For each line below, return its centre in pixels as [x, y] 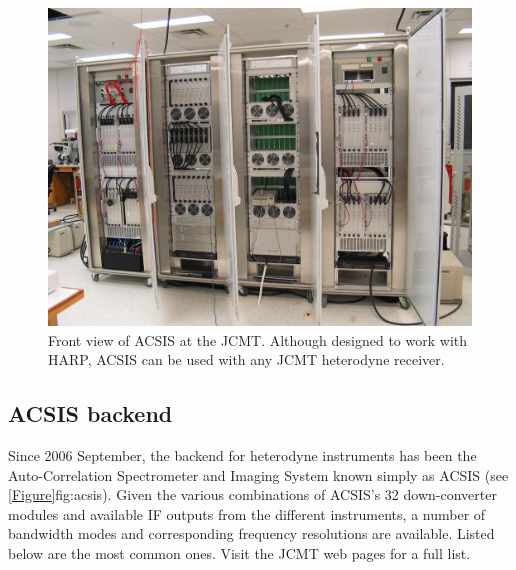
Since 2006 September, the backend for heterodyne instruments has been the [242, 454]
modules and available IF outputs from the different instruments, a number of [247, 513]
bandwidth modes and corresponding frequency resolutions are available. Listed [251, 533]
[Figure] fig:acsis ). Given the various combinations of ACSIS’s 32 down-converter [252, 494]
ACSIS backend [90, 413]
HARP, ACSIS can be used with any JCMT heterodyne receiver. [246, 359]
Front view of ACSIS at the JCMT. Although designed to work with [258, 339]
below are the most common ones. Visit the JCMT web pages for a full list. [239, 552]
